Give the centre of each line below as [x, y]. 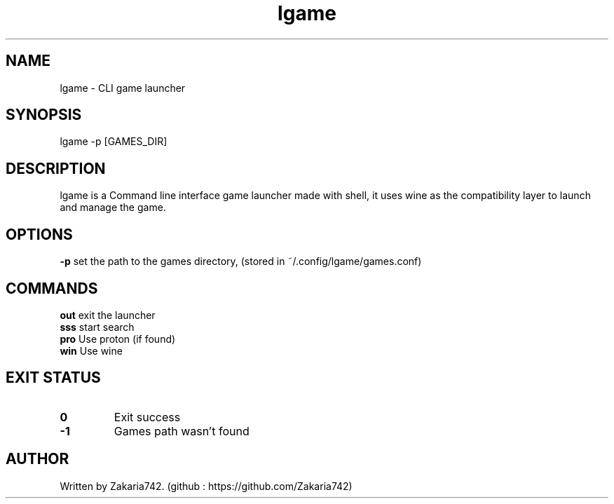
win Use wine [91, 350]
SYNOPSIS [44, 115]
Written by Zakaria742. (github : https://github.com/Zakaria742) [206, 486]
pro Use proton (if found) [118, 339]
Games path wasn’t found [182, 431]
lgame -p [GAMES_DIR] [114, 142]
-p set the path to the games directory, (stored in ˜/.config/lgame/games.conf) [241, 261]
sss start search [97, 327]
